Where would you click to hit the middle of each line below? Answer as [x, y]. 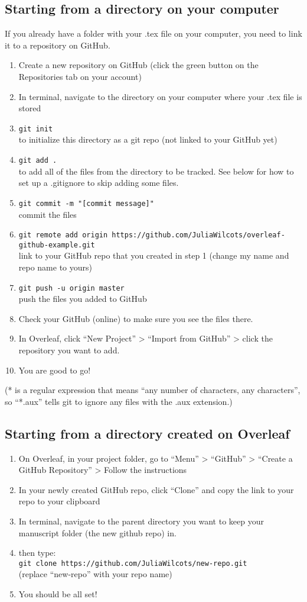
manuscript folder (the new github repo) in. [97, 532]
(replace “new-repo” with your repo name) [95, 574]
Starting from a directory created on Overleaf [147, 433]
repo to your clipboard [59, 501]
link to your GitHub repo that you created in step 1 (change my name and [154, 255]
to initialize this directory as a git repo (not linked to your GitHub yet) [148, 139]
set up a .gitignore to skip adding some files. [99, 183]
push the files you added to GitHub [83, 299]
